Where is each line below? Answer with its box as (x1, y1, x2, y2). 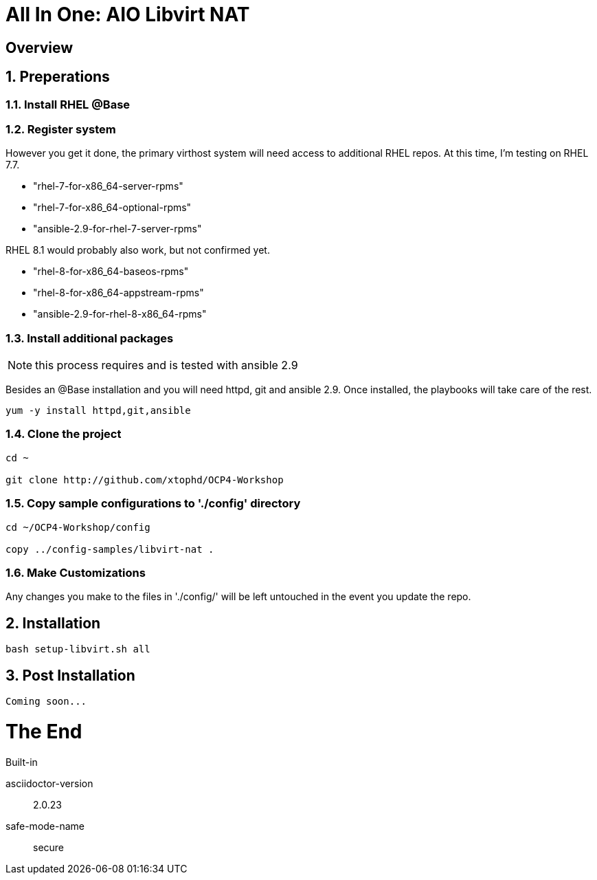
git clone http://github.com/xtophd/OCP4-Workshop (5, 474, 284, 485)
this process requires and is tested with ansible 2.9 (35, 358, 298, 373)
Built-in (5, 756, 38, 768)
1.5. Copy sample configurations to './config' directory (5, 496, 301, 511)
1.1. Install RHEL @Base (5, 97, 131, 111)
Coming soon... (5, 696, 87, 707)
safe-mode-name (5, 819, 85, 832)
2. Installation (5, 614, 101, 632)
